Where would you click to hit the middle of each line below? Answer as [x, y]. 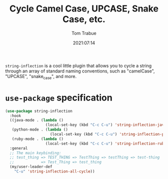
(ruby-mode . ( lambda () [38, 139]
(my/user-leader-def [31, 167]
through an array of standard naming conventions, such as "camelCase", [80, 71]
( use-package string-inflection [39, 111]
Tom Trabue [84, 33]
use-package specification [59, 97]
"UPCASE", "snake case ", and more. [41, 77]
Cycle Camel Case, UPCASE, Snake [84, 9]
